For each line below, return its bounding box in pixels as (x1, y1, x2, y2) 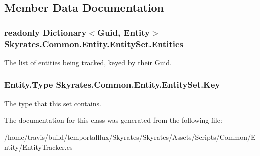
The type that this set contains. (4, 98, 101, 108)
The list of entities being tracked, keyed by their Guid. (4, 57, 172, 67)
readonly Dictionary (4, 26, 87, 38)
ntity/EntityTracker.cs (4, 141, 73, 152)
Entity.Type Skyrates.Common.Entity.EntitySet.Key (4, 78, 220, 91)
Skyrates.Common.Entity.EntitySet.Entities (4, 37, 183, 50)
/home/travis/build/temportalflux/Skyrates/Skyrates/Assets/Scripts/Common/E (4, 131, 256, 142)
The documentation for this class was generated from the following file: (4, 115, 222, 125)
